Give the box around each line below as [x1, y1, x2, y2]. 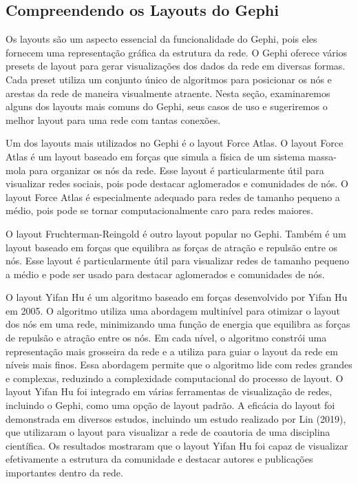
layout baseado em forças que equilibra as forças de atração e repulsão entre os [6, 240, 338, 254]
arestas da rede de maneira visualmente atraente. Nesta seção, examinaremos [6, 85, 330, 100]
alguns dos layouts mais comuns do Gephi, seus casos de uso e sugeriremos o [6, 99, 328, 114]
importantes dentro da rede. [6, 465, 123, 480]
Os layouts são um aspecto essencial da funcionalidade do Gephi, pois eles [6, 32, 317, 46]
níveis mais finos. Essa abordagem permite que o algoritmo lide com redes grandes [6, 357, 352, 372]
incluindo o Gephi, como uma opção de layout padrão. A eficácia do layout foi [6, 398, 335, 412]
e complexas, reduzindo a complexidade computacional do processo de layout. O [6, 370, 344, 385]
